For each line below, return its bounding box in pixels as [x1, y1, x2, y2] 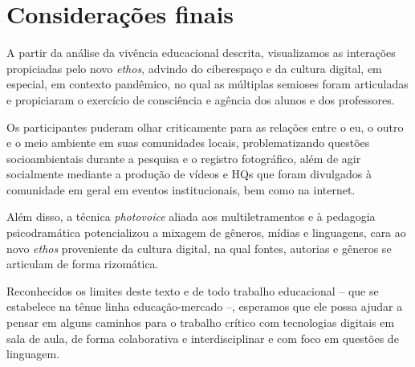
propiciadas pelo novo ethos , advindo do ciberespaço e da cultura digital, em [6, 59, 382, 76]
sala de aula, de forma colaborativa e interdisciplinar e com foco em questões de [6, 329, 399, 346]
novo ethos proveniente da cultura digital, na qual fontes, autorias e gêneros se [6, 239, 392, 256]
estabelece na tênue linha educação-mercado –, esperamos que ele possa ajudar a [6, 298, 403, 315]
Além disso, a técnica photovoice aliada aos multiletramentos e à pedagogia [6, 208, 376, 225]
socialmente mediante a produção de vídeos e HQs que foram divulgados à [6, 165, 372, 182]
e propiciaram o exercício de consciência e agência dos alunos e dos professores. [6, 91, 395, 108]
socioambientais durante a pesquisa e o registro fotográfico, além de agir [6, 149, 361, 166]
